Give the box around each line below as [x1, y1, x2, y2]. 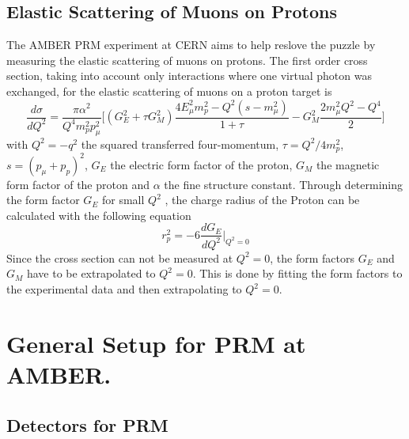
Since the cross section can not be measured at [6, 249, 233, 266]
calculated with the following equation [6, 206, 191, 223]
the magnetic [316, 156, 380, 172]
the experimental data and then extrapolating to [6, 281, 242, 297]
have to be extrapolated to [26, 265, 156, 282]
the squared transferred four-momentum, [81, 135, 279, 152]
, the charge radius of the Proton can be [165, 191, 360, 208]
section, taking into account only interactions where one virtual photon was [6, 67, 372, 84]
